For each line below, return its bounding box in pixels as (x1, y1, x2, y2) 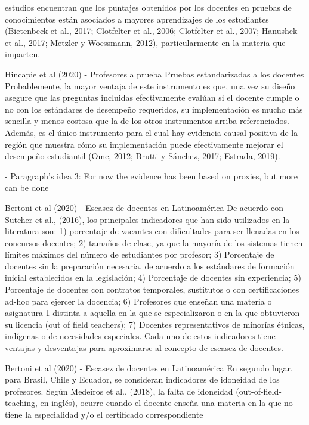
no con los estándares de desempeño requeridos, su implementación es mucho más (5, 103, 303, 115)
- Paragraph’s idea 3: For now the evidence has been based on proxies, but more (5, 169, 298, 182)
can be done (5, 181, 49, 194)
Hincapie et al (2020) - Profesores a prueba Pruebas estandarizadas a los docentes (5, 67, 304, 80)
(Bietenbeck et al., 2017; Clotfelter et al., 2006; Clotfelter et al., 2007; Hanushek (5, 24, 298, 37)
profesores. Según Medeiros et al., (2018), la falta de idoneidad (5, 384, 233, 397)
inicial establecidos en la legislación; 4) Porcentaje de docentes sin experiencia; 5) (5, 271, 301, 284)
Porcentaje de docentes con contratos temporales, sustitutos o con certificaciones (5, 283, 299, 296)
